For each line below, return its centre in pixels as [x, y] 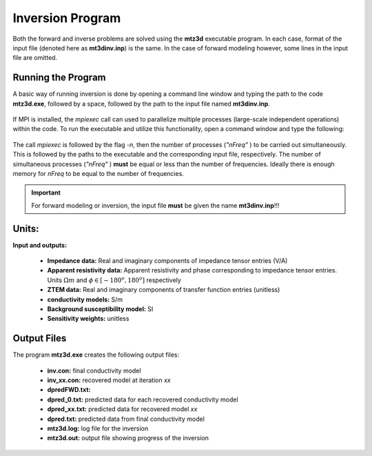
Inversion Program [67, 18]
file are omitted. [35, 58]
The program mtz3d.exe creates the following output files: [96, 355]
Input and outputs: [40, 245]
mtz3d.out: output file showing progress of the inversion [128, 438]
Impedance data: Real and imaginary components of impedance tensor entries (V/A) [167, 261]
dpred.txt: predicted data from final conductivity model [126, 419]
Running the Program [59, 78]
